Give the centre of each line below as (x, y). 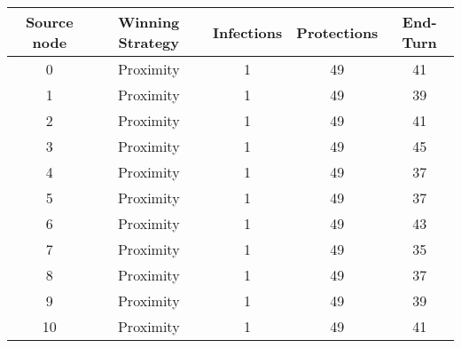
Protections (337, 32)
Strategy (148, 42)
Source (49, 22)
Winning (149, 22)
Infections (247, 32)
